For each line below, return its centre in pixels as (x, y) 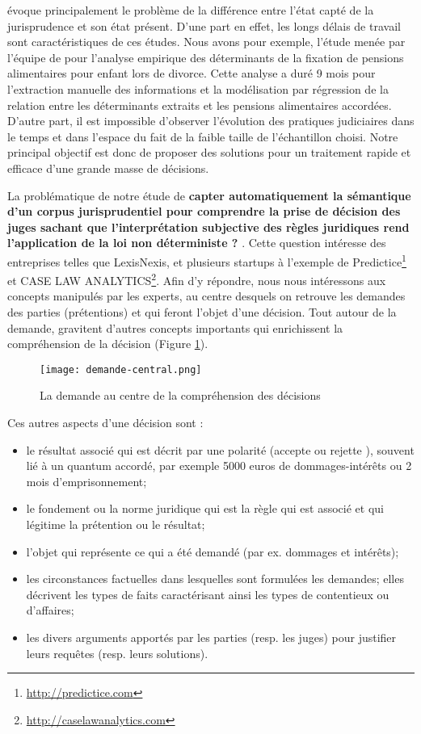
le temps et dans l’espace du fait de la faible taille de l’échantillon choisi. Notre (203, 136)
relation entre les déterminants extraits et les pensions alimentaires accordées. (200, 105)
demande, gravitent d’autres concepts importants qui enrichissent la (175, 327)
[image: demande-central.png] (121, 369)
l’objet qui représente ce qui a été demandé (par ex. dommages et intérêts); (213, 551)
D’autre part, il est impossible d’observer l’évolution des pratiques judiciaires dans (211, 121)
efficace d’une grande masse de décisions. (108, 168)
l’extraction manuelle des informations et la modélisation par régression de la (198, 88)
